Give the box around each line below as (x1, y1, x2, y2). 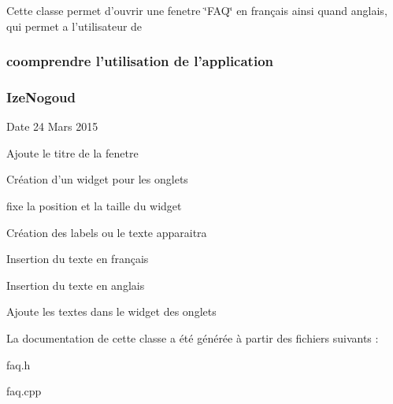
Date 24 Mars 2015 (6, 118, 98, 135)
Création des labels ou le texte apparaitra (6, 224, 207, 240)
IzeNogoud (6, 87, 76, 106)
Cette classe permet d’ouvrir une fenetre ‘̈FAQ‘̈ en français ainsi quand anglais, (6, 2, 387, 18)
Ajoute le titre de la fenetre (6, 144, 139, 161)
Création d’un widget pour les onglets (6, 171, 188, 187)
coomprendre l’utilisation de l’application (6, 51, 273, 71)
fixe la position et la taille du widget (6, 198, 182, 214)
